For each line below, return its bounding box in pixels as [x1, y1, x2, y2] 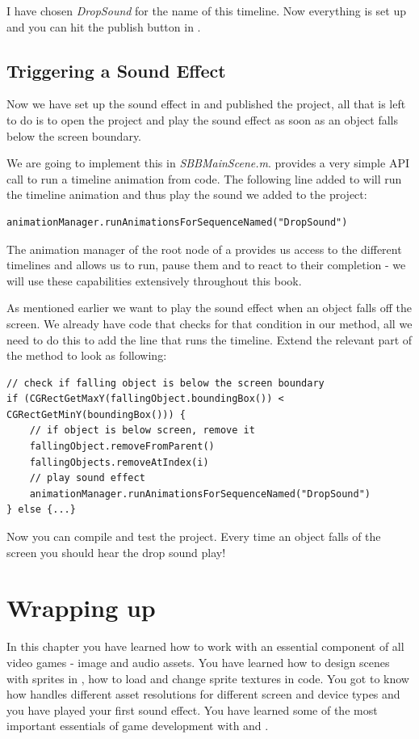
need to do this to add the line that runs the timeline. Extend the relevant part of [6, 331, 413, 348]
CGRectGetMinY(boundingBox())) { [6, 408, 186, 420]
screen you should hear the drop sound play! [6, 543, 226, 560]
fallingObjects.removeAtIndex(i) [29, 456, 209, 468]
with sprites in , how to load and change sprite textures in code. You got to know [6, 669, 409, 686]
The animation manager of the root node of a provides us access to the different [6, 240, 402, 257]
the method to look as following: [6, 347, 167, 364]
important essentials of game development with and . [6, 717, 269, 734]
